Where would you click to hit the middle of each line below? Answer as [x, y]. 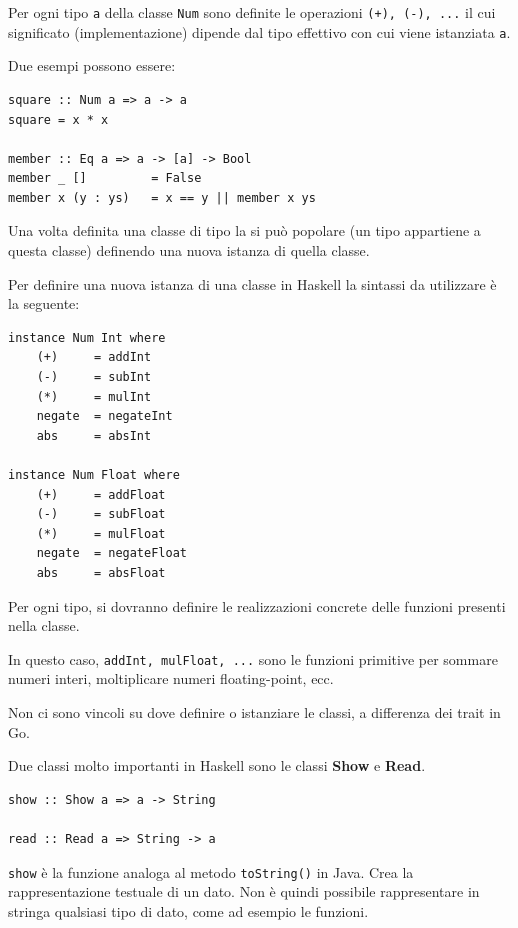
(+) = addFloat [101, 494]
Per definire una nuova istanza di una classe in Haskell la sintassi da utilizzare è [252, 283]
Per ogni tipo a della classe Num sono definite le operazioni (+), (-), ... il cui [252, 12]
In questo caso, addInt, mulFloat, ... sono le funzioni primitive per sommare [253, 658]
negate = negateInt [104, 416]
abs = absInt [94, 435]
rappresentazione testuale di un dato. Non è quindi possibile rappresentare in [244, 891]
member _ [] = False [105, 178]
